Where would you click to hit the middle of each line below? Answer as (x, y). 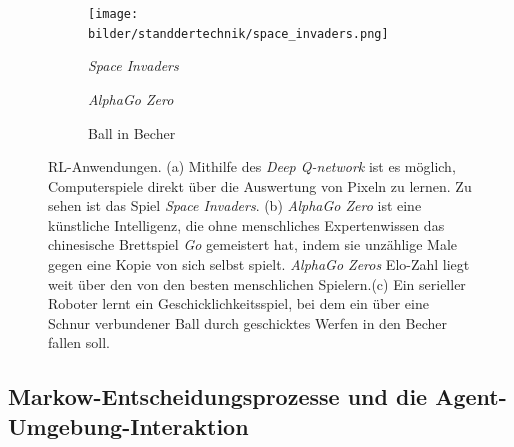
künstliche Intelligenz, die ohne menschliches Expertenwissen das (246, 224)
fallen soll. (79, 342)
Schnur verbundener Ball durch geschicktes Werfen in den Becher (247, 322)
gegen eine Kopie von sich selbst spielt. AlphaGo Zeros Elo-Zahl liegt (259, 264)
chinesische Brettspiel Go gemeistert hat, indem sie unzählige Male (253, 244)
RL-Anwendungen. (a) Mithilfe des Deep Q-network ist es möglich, (252, 166)
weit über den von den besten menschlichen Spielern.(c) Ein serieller (257, 283)
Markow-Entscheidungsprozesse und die (218, 396)
